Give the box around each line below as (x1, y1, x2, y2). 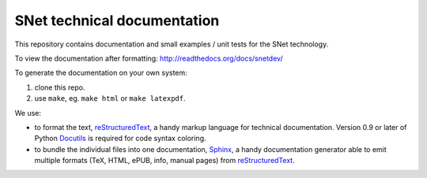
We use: (14, 108, 42, 117)
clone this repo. (34, 83, 85, 92)
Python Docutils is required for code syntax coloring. (34, 134, 206, 143)
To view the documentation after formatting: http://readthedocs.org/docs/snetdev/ (14, 54, 284, 63)
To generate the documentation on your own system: (14, 68, 187, 78)
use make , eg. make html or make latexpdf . (34, 94, 186, 103)
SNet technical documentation (14, 12, 220, 29)
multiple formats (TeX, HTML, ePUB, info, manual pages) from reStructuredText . (34, 156, 296, 165)
